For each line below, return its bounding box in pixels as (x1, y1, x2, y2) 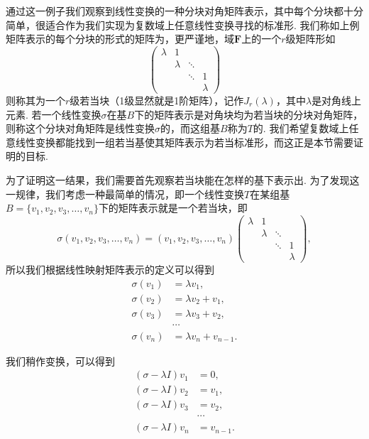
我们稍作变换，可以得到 (6, 353, 115, 368)
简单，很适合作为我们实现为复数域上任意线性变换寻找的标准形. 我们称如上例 (6, 17, 360, 32)
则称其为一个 (6, 92, 65, 107)
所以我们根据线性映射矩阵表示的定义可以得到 (6, 261, 214, 276)
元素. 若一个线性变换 (6, 107, 101, 121)
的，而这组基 (160, 121, 220, 136)
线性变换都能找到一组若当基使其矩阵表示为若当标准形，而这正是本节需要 (15, 134, 353, 149)
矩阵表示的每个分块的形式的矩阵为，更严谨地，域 (6, 31, 234, 46)
